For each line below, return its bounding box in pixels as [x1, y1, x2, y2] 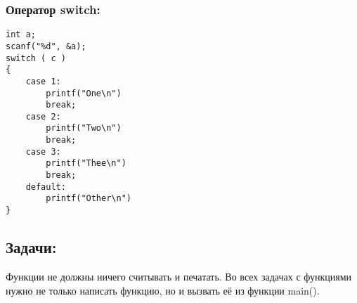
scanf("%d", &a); [6, 41, 86, 51]
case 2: [25, 111, 61, 122]
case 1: [25, 76, 61, 86]
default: [25, 181, 66, 192]
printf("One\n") [46, 88, 122, 98]
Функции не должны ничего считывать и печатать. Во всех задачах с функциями [6, 269, 352, 283]
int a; [6, 30, 36, 40]
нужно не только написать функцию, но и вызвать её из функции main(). [6, 283, 320, 297]
